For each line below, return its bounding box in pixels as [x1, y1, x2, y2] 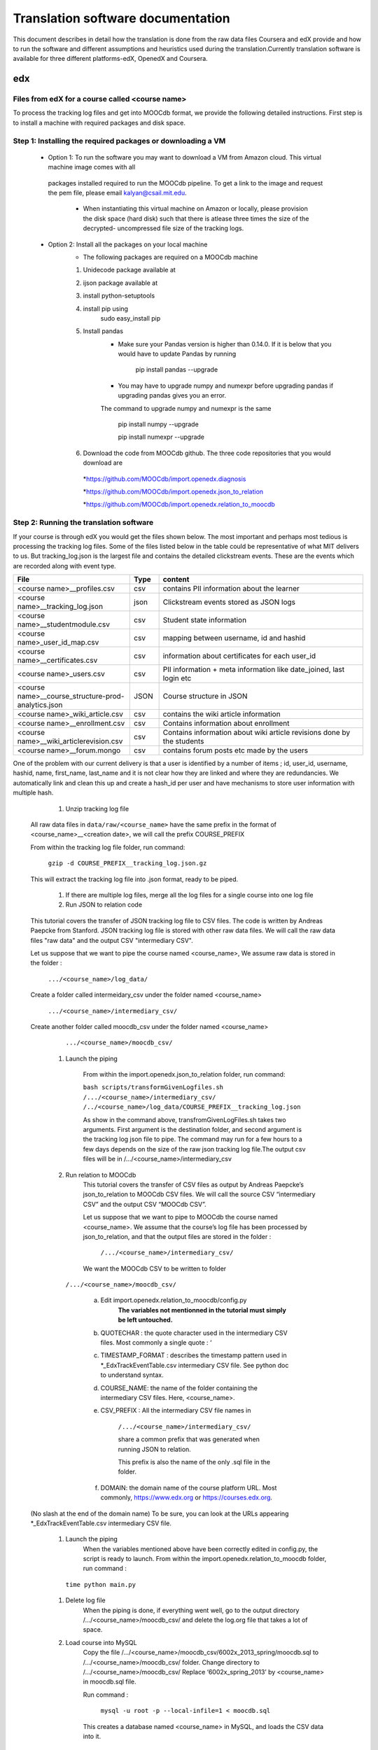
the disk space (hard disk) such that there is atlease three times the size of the [83, 214, 309, 223]
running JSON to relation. [118, 1445, 192, 1453]
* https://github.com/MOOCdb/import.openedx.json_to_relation [83, 487, 264, 496]
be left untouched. [118, 1316, 173, 1324]
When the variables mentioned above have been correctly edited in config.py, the [83, 1544, 318, 1553]
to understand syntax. [100, 1371, 164, 1379]
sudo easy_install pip [100, 314, 161, 322]
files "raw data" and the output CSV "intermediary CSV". [30, 936, 194, 944]
